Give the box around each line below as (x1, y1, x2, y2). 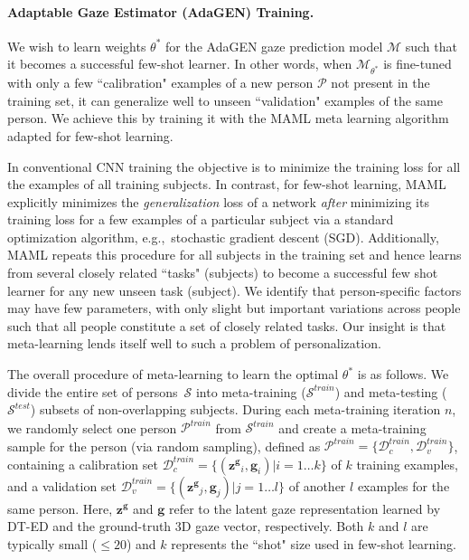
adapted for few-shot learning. (7, 126, 174, 145)
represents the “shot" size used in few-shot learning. (171, 534, 456, 553)
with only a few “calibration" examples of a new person (7, 73, 314, 92)
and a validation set (7, 476, 117, 495)
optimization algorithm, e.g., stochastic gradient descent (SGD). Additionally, (7, 227, 439, 246)
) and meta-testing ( (334, 382, 447, 401)
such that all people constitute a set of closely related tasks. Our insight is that (7, 316, 446, 335)
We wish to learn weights (7, 36, 146, 55)
